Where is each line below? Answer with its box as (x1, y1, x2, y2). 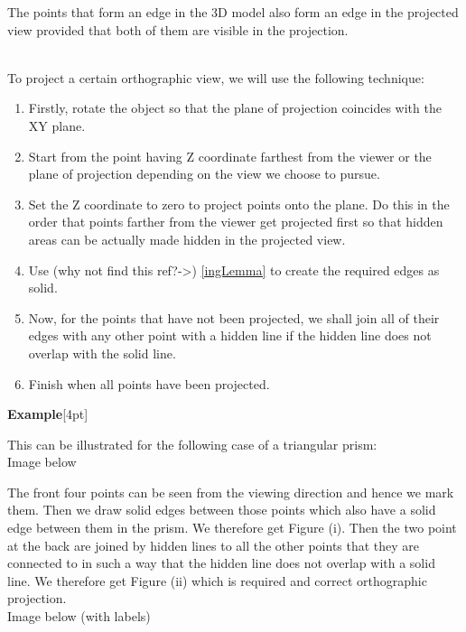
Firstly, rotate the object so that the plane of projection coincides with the (28, 98, 442, 117)
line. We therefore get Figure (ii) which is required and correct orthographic (7, 571, 427, 590)
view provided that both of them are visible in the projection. (7, 20, 349, 39)
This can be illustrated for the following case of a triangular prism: (7, 434, 377, 453)
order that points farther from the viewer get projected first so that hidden (28, 212, 443, 231)
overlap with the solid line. (28, 343, 176, 362)
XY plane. (28, 116, 86, 135)
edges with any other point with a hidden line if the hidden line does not (28, 326, 432, 345)
